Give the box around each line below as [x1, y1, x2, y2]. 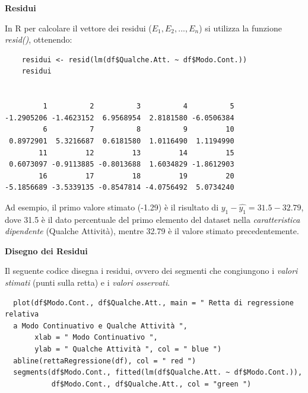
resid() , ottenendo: [5, 33, 72, 46]
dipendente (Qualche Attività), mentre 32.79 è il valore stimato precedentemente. [5, 225, 299, 237]
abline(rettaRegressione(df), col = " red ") [13, 356, 196, 365]
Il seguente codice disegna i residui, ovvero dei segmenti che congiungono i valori [5, 264, 298, 277]
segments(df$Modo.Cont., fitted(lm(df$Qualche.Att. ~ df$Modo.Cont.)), [13, 368, 303, 377]
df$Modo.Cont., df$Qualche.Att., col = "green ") [51, 379, 252, 388]
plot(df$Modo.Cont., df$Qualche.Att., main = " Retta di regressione [13, 298, 294, 307]
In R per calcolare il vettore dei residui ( [5, 21, 152, 34]
